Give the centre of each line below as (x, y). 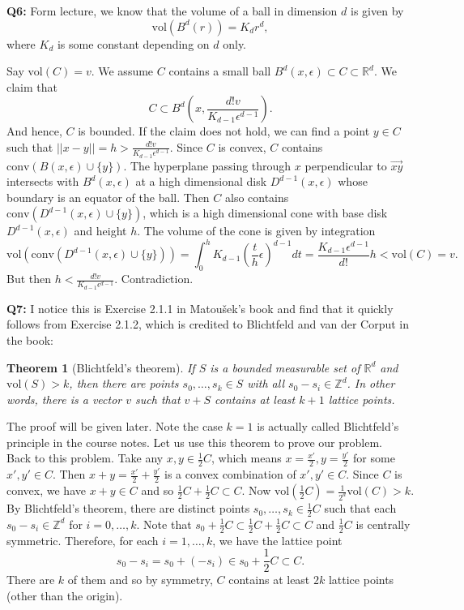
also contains (257, 197)
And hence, (34, 131)
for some (374, 458)
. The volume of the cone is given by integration (256, 231)
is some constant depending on (133, 43)
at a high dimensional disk (201, 181)
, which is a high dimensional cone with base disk (265, 213)
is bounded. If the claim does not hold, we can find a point (224, 131)
